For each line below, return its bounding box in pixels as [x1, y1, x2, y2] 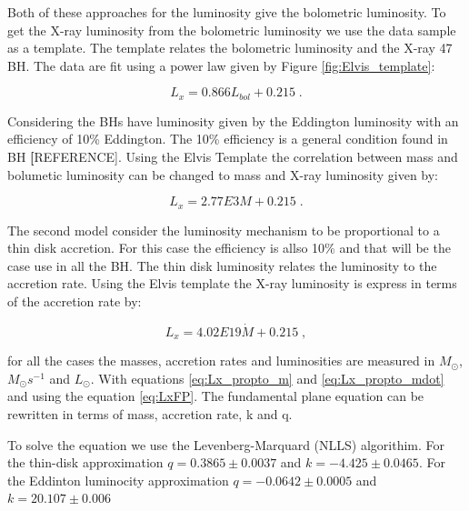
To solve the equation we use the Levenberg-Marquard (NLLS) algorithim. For [7, 435, 445, 454]
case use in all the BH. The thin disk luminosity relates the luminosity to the [7, 255, 437, 275]
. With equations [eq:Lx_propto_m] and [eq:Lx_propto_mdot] [90, 368, 444, 387]
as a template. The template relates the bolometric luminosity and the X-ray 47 [7, 38, 453, 57]
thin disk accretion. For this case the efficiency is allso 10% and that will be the [7, 238, 451, 257]
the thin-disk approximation [7, 453, 164, 472]
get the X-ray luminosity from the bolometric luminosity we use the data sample [7, 20, 456, 39]
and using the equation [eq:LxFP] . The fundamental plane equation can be [7, 386, 424, 406]
